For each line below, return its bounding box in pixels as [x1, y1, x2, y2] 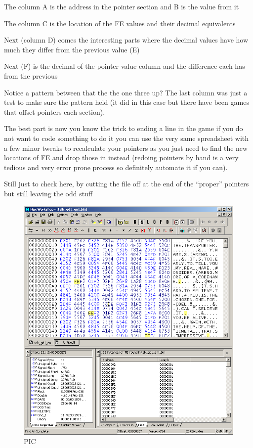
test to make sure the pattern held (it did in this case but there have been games [4, 97, 249, 107]
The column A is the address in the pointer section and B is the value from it [4, 1, 239, 11]
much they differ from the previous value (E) [4, 44, 140, 54]
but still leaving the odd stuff [4, 188, 93, 198]
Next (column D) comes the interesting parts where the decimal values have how [4, 35, 249, 45]
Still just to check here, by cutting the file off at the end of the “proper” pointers [4, 179, 249, 189]
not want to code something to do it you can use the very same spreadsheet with [4, 133, 249, 143]
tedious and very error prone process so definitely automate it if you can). [4, 162, 228, 172]
